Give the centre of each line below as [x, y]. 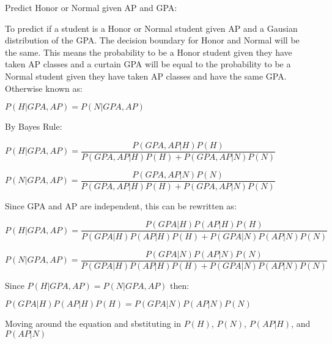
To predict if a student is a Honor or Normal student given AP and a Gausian [151, 28]
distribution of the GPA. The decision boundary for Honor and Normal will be [152, 40]
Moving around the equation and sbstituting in [93, 323]
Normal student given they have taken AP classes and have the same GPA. [146, 76]
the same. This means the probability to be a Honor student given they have [149, 52]
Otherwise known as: [44, 88]
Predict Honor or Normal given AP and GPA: [91, 7]
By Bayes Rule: [34, 126]
